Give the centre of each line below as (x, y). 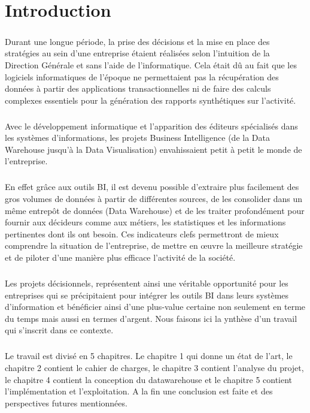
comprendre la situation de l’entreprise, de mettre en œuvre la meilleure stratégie (154, 245)
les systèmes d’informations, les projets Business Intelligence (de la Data (137, 138)
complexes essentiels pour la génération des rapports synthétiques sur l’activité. (151, 100)
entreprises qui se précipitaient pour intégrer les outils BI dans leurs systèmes (147, 295)
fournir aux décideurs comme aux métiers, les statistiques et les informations (145, 222)
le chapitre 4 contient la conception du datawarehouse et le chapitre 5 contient (149, 379)
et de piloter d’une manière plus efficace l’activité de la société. (120, 257)
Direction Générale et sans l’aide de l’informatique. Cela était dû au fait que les (151, 64)
